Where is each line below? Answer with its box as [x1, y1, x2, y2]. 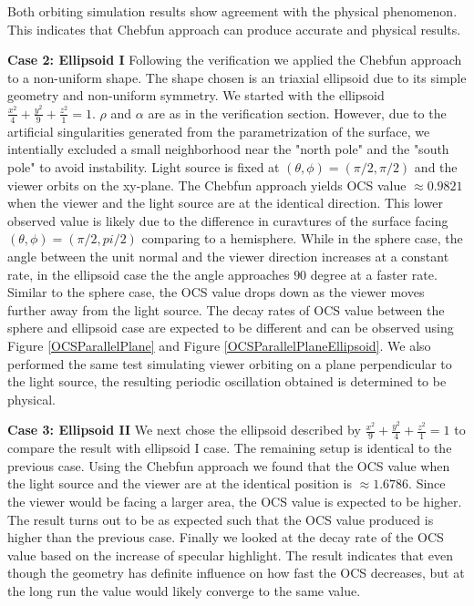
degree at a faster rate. [310, 264, 438, 283]
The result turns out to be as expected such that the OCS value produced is [7, 509, 434, 529]
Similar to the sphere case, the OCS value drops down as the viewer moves [7, 282, 425, 302]
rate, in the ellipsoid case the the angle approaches [7, 264, 290, 283]
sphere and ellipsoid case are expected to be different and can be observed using [7, 318, 454, 337]
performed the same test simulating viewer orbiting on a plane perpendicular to [7, 354, 452, 373]
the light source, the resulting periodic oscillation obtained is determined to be [7, 372, 447, 391]
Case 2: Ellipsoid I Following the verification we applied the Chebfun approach [7, 50, 462, 69]
